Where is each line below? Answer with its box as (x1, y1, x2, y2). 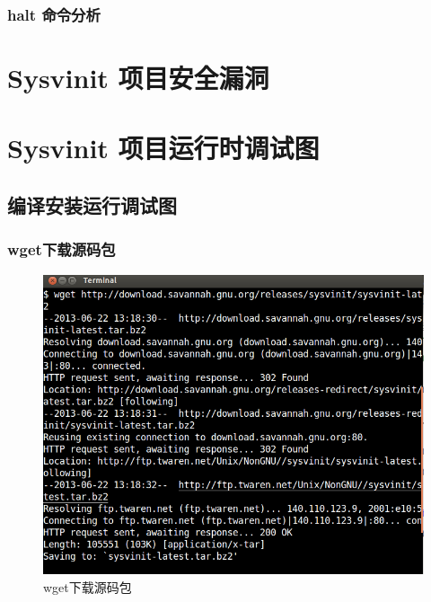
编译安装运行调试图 (7, 190, 177, 218)
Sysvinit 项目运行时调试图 (7, 129, 320, 166)
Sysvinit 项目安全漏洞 (7, 59, 269, 96)
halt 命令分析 (7, 3, 101, 25)
